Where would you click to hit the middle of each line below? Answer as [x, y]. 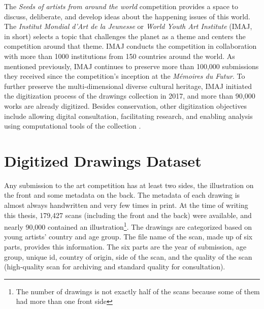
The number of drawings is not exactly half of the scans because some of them [138, 291]
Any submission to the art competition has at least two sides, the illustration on [129, 185]
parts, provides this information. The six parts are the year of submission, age [125, 247]
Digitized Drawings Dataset [103, 160]
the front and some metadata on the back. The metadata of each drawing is [122, 195]
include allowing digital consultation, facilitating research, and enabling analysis [128, 116]
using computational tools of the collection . [73, 126]
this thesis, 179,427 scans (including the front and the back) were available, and [128, 215]
